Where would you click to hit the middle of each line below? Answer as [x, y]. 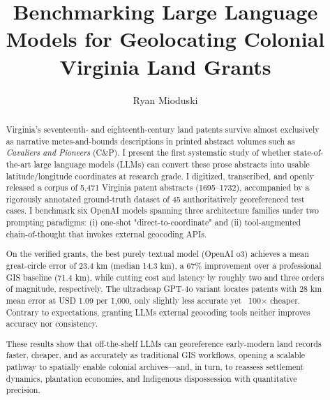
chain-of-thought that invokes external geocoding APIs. [106, 234]
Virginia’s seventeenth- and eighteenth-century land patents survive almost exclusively [163, 129]
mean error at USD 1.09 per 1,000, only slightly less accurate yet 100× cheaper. [153, 300]
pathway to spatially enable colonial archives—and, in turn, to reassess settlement [155, 367]
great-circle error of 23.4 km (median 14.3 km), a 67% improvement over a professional [164, 265]
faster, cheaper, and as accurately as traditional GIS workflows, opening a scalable [156, 355]
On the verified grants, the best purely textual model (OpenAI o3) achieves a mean [157, 254]
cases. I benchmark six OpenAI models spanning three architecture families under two [162, 210]
